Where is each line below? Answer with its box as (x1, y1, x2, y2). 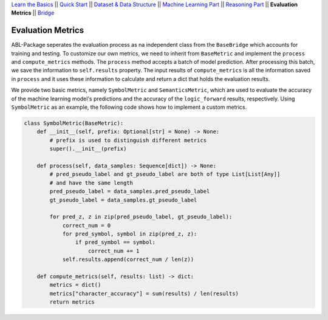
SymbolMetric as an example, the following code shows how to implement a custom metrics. (11, 103, 247, 111)
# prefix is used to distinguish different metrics (49, 137, 207, 144)
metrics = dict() (49, 282, 101, 288)
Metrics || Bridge (11, 9, 55, 16)
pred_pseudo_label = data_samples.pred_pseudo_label (49, 188, 210, 195)
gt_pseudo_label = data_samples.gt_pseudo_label (49, 197, 197, 203)
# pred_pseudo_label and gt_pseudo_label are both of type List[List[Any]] (49, 171, 281, 178)
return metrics (49, 299, 95, 305)
